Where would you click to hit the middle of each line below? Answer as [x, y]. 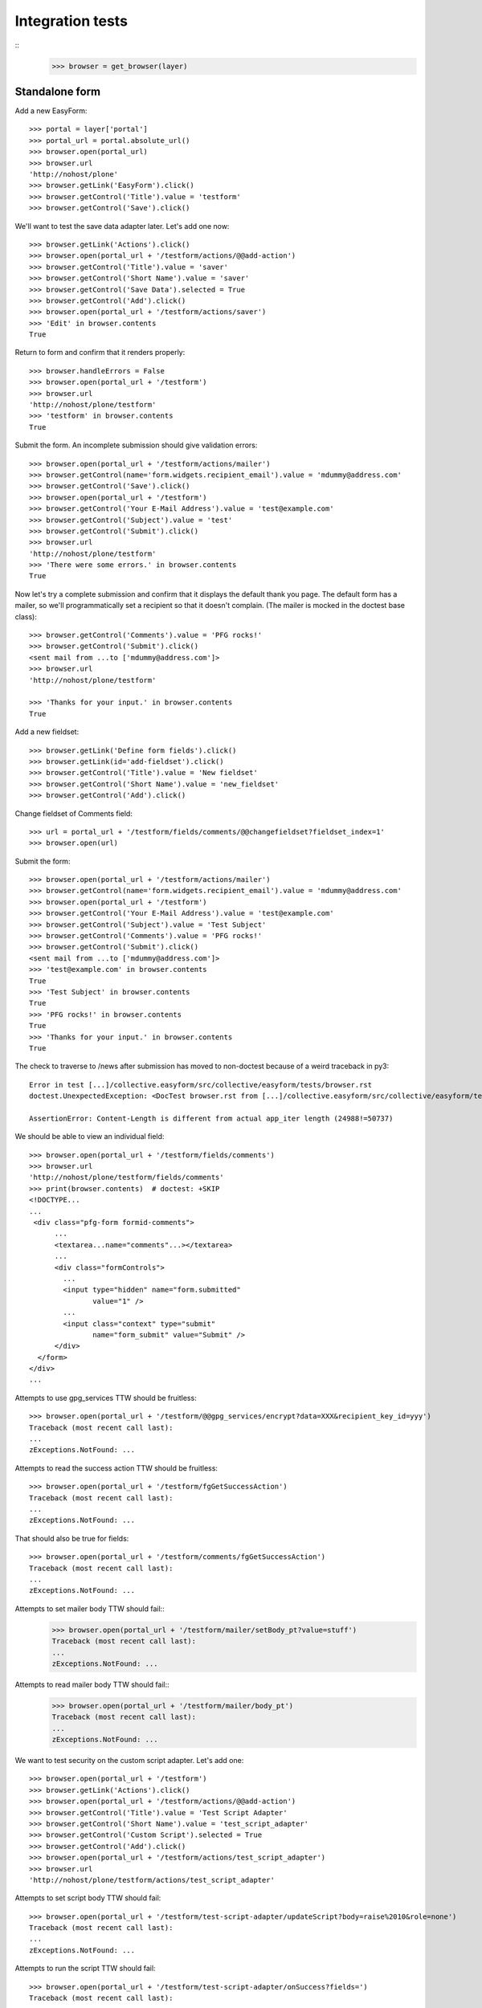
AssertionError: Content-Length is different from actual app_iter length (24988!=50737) [211, 1118]
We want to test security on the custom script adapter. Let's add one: [129, 1761]
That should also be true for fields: [72, 1538]
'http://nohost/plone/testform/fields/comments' [127, 1177]
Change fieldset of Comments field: [74, 813]
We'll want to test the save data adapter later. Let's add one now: [122, 226]
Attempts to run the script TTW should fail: [85, 1969]
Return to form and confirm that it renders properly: [100, 353]
